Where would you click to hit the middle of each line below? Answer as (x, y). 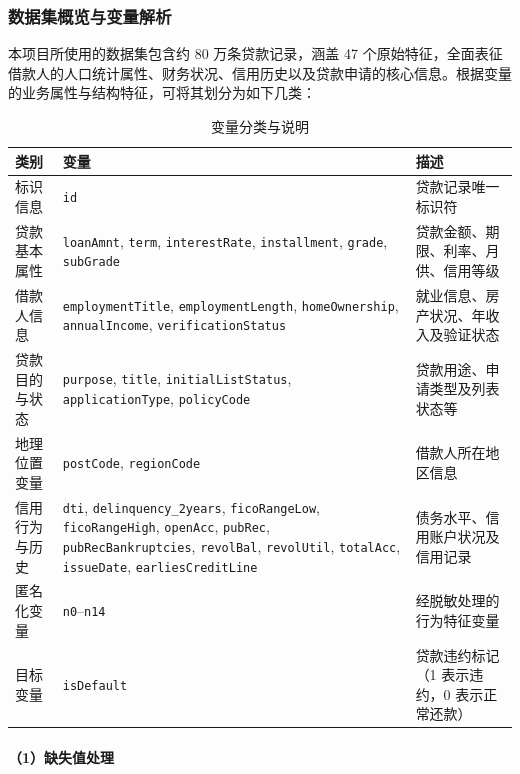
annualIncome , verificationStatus (174, 324)
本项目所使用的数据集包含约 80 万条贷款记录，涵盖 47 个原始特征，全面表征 (255, 53)
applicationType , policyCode (156, 398)
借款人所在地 (457, 452)
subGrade (91, 262)
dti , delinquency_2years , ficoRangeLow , (191, 506)
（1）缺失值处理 (61, 756)
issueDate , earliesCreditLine (160, 565)
